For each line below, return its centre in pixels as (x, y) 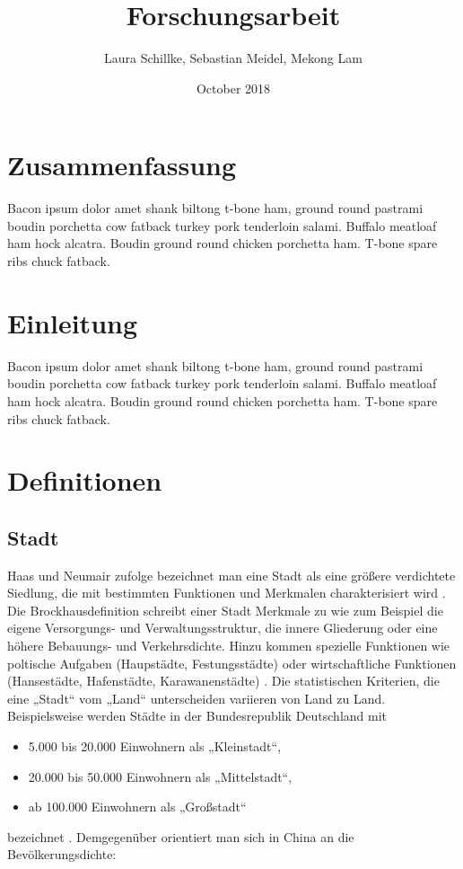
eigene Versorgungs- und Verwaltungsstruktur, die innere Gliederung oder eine (223, 628)
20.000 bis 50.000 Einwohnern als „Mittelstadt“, (160, 776)
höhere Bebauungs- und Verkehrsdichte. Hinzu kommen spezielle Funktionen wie (229, 646)
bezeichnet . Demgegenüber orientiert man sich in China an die (181, 836)
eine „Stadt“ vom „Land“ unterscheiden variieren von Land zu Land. (197, 698)
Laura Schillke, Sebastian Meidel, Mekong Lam (233, 58)
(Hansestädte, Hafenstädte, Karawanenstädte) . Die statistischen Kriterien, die (223, 681)
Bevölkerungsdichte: (62, 854)
